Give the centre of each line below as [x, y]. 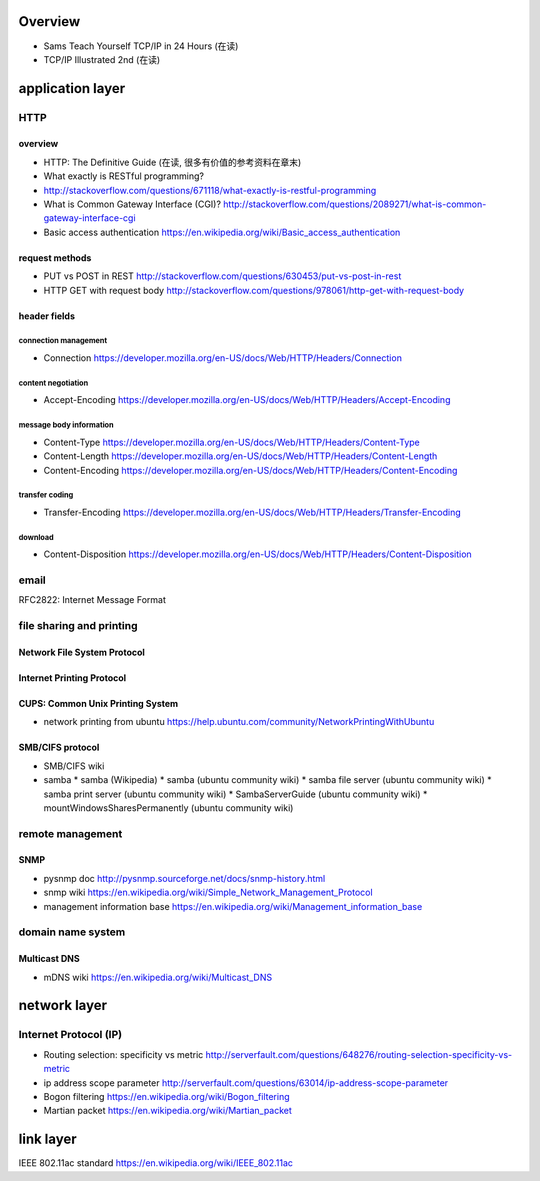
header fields [46, 316]
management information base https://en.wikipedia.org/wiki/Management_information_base [233, 906]
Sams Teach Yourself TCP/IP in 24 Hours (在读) [141, 46]
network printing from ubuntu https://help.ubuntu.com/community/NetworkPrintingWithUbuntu [239, 722]
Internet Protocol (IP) [70, 1035]
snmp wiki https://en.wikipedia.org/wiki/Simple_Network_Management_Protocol [208, 892]
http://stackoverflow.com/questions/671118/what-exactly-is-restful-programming [210, 190]
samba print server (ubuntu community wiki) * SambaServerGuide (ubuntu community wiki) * [235, 794]
